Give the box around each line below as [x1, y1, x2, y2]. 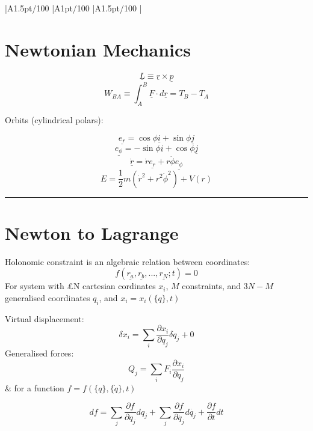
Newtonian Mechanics [5, 37, 191, 61]
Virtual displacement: [5, 312, 84, 325]
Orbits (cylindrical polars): [5, 114, 104, 126]
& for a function [5, 381, 64, 394]
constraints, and [182, 280, 241, 292]
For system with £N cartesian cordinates [5, 280, 156, 292]
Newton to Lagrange [5, 220, 179, 245]
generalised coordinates [5, 291, 90, 304]
